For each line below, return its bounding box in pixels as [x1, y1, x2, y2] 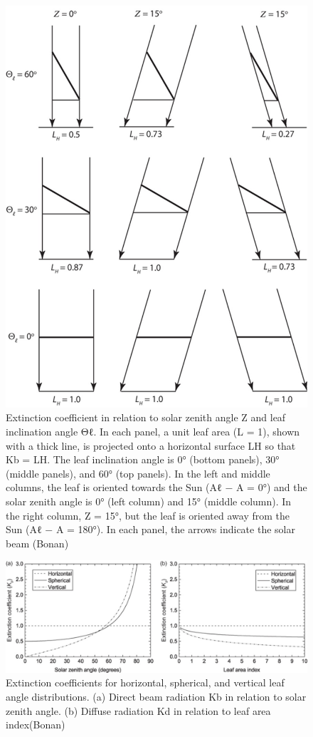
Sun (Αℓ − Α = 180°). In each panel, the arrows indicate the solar [6, 522, 295, 537]
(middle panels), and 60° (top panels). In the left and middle [6, 465, 270, 480]
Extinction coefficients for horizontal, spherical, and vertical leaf [6, 675, 285, 690]
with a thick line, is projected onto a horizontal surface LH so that [6, 438, 296, 453]
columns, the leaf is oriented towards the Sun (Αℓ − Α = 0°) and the [6, 480, 307, 495]
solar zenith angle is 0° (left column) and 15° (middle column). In [6, 494, 292, 509]
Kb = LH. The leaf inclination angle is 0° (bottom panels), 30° [6, 452, 280, 467]
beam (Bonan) [6, 535, 69, 550]
